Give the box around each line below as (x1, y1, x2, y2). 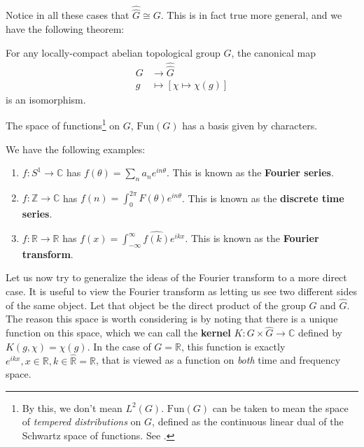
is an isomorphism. (6, 92, 86, 106)
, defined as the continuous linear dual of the (152, 414, 344, 429)
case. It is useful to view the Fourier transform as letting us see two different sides (6, 284, 357, 299)
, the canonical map (231, 45, 316, 59)
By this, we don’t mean (22, 400, 122, 415)
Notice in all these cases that (6, 8, 129, 22)
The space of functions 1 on (6, 116, 120, 132)
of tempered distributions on (22, 414, 141, 429)
